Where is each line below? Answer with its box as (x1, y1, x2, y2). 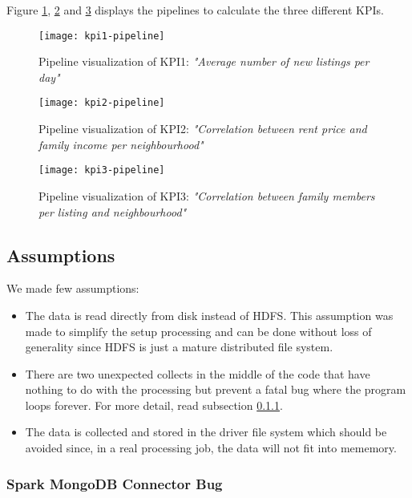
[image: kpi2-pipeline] (38, 97, 165, 109)
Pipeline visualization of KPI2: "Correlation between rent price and (38, 120, 367, 137)
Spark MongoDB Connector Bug (6, 473, 223, 493)
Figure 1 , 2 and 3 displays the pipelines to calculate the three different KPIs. (6, 2, 384, 18)
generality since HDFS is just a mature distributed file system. (25, 338, 333, 355)
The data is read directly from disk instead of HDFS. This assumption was (25, 306, 394, 323)
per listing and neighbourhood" (38, 203, 187, 220)
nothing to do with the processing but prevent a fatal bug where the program (25, 381, 406, 398)
